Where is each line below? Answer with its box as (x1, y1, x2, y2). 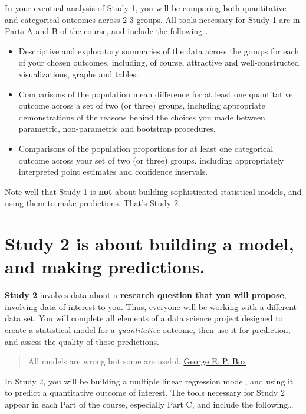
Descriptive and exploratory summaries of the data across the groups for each (18, 44, 300, 57)
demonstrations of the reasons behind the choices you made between (18, 110, 265, 123)
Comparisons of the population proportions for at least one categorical (18, 142, 274, 154)
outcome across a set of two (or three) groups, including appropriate (18, 99, 265, 112)
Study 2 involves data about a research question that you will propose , (5, 289, 287, 301)
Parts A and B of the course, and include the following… (5, 25, 208, 37)
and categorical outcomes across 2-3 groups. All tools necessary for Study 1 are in (5, 13, 300, 25)
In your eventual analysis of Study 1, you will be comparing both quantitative (5, 2, 287, 14)
